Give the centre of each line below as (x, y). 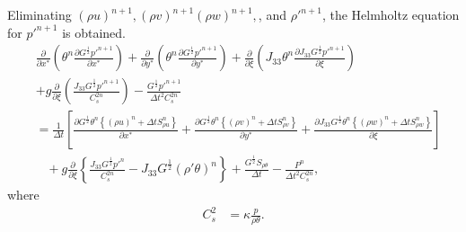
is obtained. (94, 32)
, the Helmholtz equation (391, 14)
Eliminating (40, 14)
